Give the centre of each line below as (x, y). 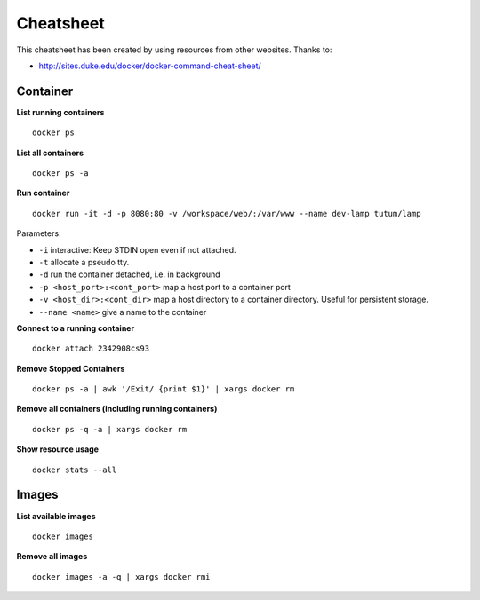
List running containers (60, 112)
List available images (56, 516)
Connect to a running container (76, 328)
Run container (43, 193)
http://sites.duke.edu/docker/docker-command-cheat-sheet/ (150, 66)
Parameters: (39, 233)
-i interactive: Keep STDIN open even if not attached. (137, 249)
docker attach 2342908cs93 (91, 349)
